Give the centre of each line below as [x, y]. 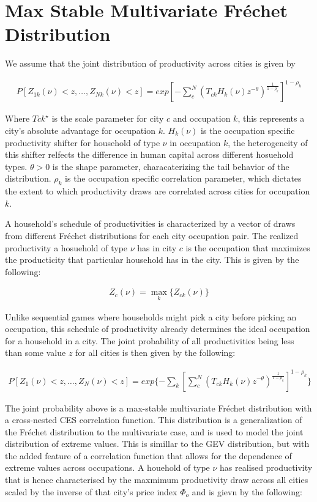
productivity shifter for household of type [83, 142]
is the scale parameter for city [108, 118]
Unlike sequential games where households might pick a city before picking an [151, 316]
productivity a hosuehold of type [66, 247]
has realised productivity [266, 467]
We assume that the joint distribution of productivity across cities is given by [150, 63]
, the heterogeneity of [268, 142]
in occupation [195, 142]
